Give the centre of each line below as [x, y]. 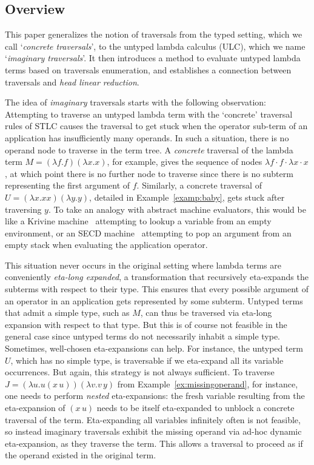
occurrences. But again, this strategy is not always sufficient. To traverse [140, 372]
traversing [23, 209]
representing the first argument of [68, 185]
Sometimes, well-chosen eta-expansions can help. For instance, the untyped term [154, 348]
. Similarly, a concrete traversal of [199, 185]
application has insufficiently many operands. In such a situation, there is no [147, 137]
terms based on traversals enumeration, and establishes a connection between [148, 69]
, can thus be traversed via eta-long [206, 313]
